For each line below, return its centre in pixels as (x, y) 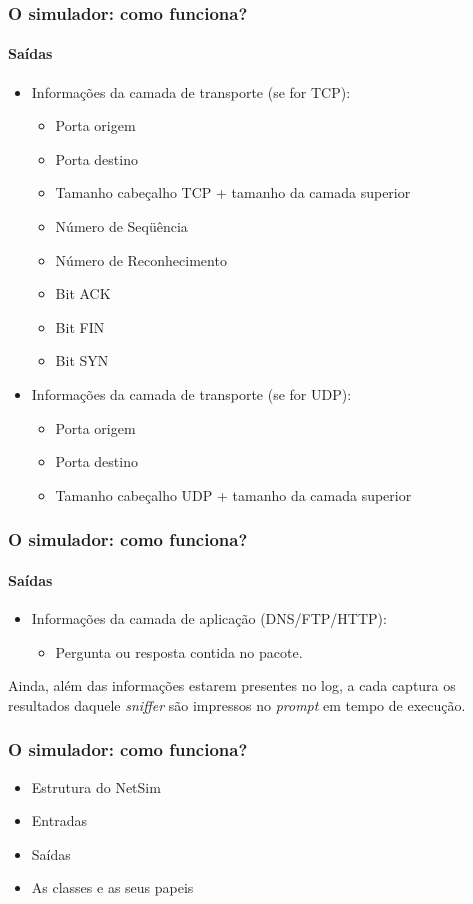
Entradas (59, 820)
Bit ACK (83, 293)
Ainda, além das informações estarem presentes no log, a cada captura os (232, 685)
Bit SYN (82, 360)
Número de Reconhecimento (141, 259)
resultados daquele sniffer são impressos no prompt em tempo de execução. (237, 704)
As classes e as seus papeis (112, 887)
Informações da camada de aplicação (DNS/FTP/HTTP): (209, 618)
